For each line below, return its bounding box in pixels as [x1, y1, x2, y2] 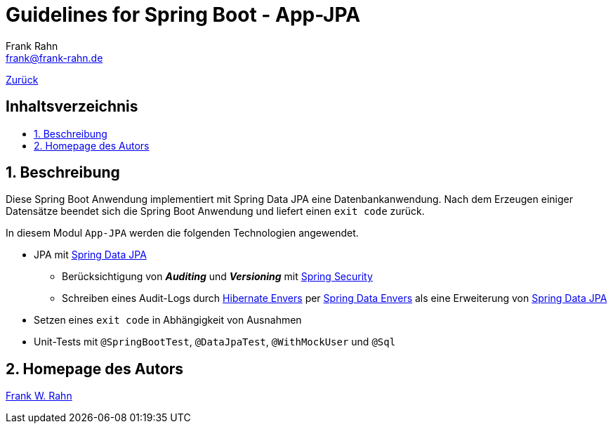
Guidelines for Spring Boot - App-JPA [6, 3, 361, 27]
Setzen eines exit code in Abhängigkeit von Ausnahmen [34, 314, 302, 326]
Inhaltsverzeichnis [6, 98, 138, 116]
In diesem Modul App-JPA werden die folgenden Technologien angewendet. [6, 227, 359, 239]
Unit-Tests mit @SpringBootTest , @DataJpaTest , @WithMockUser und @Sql [34, 336, 396, 348]
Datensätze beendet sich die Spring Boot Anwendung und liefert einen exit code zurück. [6, 205, 425, 218]
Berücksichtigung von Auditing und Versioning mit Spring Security [62, 270, 373, 283]
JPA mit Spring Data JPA [34, 249, 147, 261]
